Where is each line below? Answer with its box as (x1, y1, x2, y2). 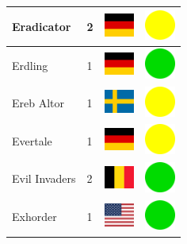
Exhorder (12, 208, 57, 225)
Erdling (12, 56, 48, 73)
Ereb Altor (12, 95, 65, 111)
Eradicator (12, 17, 71, 34)
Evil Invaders (12, 170, 76, 187)
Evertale (12, 132, 52, 149)
